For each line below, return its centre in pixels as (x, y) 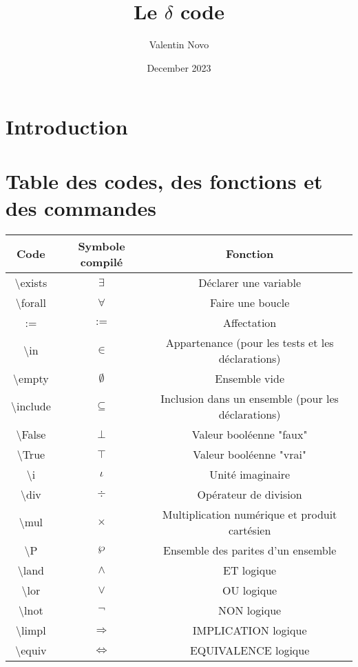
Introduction (67, 127)
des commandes (81, 207)
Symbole (102, 246)
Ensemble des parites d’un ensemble (250, 550)
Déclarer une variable (250, 282)
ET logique (250, 570)
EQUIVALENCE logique (250, 650)
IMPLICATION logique (250, 630)
